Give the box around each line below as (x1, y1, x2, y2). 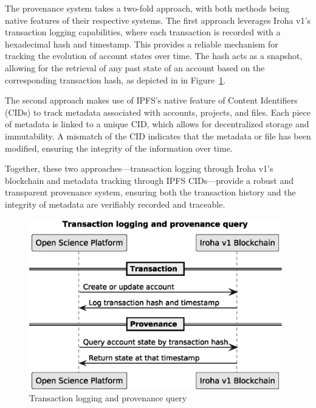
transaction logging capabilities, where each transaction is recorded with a (5, 26, 281, 38)
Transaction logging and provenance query (29, 391, 187, 404)
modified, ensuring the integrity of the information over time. (5, 141, 233, 154)
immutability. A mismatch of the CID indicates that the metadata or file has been (5, 129, 311, 142)
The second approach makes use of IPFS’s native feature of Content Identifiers (5, 94, 298, 107)
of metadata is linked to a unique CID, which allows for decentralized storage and (5, 118, 309, 130)
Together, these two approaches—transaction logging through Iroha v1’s (5, 162, 273, 175)
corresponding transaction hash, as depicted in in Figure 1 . (5, 73, 226, 86)
